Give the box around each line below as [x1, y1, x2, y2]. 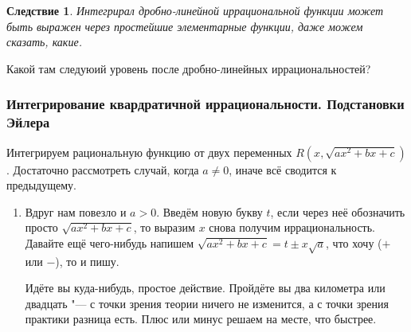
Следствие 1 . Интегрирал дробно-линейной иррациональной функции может [6, 2, 384, 18]
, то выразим [133, 219, 195, 236]
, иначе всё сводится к [229, 161, 337, 178]
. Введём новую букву [156, 203, 263, 220]
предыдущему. [6, 177, 76, 193]
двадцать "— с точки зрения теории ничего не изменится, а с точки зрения [25, 295, 389, 311]
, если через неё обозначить [270, 203, 405, 220]
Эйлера [6, 112, 50, 132]
